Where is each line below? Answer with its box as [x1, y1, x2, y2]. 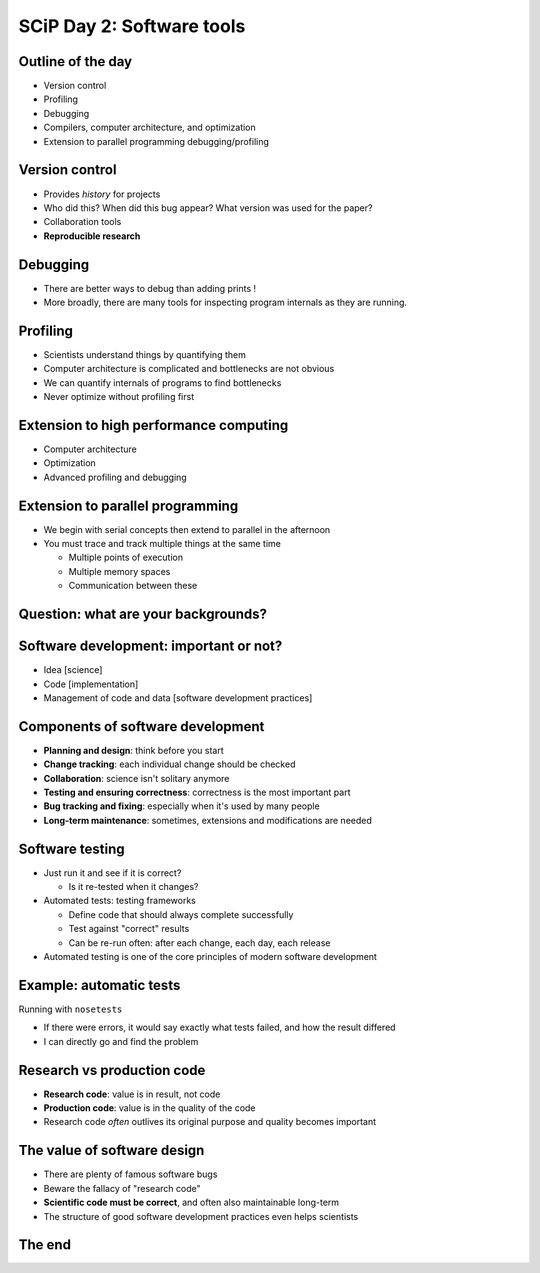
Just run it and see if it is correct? [43, 866, 182, 879]
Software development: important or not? [18, 638, 283, 655]
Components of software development [18, 718, 265, 735]
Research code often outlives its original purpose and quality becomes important [43, 1116, 377, 1128]
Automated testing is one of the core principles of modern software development [43, 951, 377, 963]
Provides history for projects [43, 188, 161, 200]
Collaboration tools [43, 216, 122, 228]
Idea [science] [43, 664, 103, 676]
